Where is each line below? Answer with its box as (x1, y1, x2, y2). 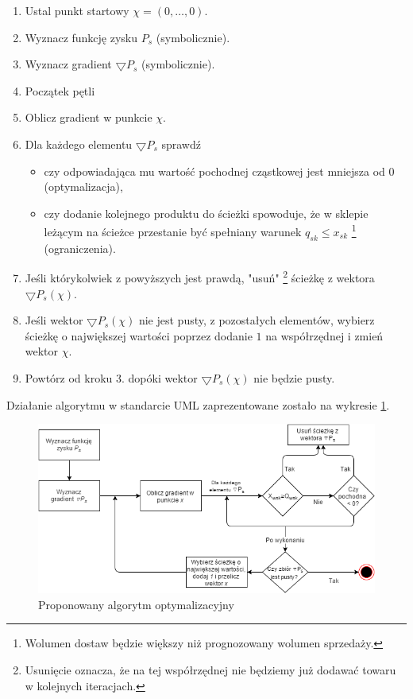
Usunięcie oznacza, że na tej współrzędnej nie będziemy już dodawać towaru (25, 661, 396, 678)
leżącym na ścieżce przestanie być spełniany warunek (44, 223, 302, 239)
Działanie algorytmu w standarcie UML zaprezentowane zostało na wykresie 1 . (6, 396, 390, 413)
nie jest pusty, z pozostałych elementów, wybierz (138, 312, 375, 328)
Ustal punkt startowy (25, 2, 129, 18)
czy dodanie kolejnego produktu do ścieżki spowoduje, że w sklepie (44, 204, 369, 221)
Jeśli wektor (25, 312, 83, 328)
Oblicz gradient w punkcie (25, 109, 152, 126)
